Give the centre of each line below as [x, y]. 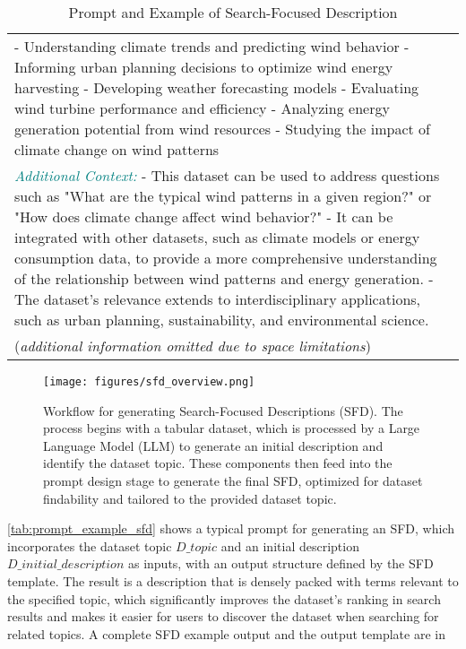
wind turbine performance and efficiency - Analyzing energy [202, 108]
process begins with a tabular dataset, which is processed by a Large [232, 428]
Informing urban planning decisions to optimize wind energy [204, 67]
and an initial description [290, 545]
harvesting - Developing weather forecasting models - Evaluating [217, 87]
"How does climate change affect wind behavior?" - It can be [204, 216]
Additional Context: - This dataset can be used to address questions [227, 175]
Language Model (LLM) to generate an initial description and [213, 445]
